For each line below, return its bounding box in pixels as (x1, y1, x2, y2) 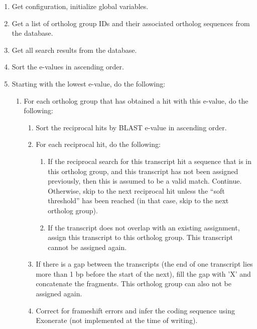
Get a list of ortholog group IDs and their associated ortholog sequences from (12, 18, 250, 28)
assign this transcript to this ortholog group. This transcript (48, 232, 233, 242)
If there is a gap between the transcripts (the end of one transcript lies (36, 259, 253, 269)
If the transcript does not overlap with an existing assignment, (48, 222, 240, 232)
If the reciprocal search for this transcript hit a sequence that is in (48, 155, 252, 166)
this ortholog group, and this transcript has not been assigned (48, 166, 238, 176)
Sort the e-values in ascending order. (12, 61, 124, 72)
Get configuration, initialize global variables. (12, 1, 149, 11)
